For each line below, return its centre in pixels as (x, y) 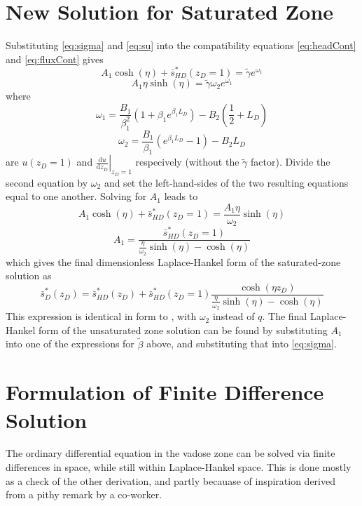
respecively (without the (187, 162)
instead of (234, 316)
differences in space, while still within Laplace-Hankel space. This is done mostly (179, 467)
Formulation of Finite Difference (165, 392)
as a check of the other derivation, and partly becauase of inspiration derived (171, 480)
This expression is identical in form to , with (101, 316)
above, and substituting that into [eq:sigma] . (242, 344)
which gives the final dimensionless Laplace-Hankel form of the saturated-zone (173, 261)
